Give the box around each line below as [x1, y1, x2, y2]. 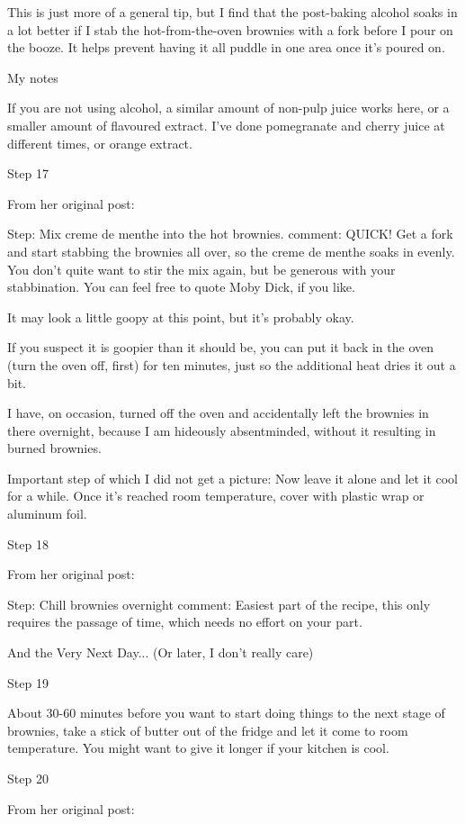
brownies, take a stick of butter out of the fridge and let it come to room [7, 720, 408, 739]
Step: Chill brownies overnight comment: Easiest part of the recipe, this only [7, 594, 431, 613]
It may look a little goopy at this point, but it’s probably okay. [7, 307, 354, 326]
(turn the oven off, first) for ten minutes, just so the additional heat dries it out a [7, 355, 456, 374]
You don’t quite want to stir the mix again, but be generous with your [7, 259, 396, 278]
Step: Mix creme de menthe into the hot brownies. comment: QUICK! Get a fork [7, 224, 453, 243]
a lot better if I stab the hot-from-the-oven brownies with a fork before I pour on [7, 20, 453, 39]
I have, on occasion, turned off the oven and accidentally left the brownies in [7, 403, 429, 422]
